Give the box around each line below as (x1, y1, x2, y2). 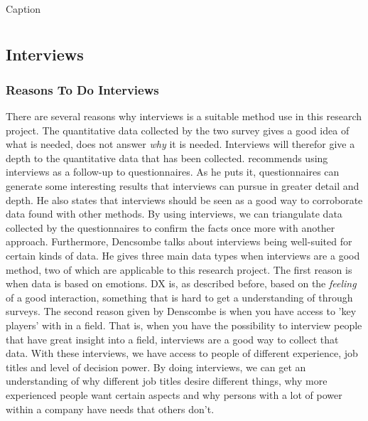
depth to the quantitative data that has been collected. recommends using (6, 150, 328, 165)
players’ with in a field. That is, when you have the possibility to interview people (6, 318, 362, 332)
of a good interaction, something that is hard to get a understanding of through (6, 289, 353, 304)
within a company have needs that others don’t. (6, 401, 215, 416)
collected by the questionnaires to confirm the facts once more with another (6, 220, 335, 235)
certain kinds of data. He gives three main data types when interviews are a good (6, 248, 360, 263)
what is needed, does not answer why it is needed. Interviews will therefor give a (6, 137, 355, 151)
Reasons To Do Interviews (6, 80, 159, 98)
